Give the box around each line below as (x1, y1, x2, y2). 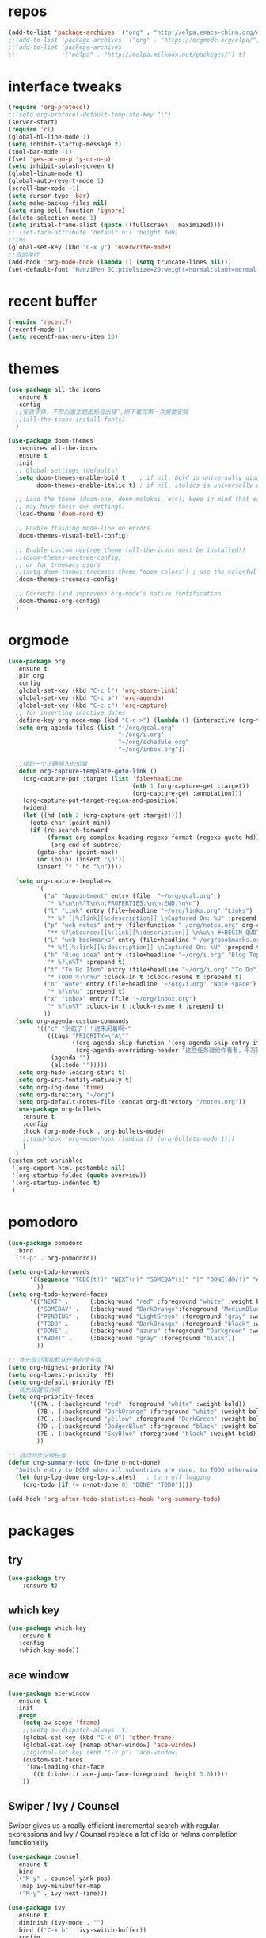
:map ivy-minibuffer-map (18, 1883, 101, 1890)
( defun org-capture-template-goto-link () (15, 767, 158, 775)
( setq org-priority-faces (8, 1393, 93, 1401)
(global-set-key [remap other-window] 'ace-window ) (22, 1741, 196, 1749)
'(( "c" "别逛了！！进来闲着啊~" (36, 1024, 131, 1032)
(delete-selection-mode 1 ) (8, 214, 97, 222)
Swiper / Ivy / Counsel (8, 1799, 120, 1813)
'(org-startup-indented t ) (11, 1179, 101, 1187)
